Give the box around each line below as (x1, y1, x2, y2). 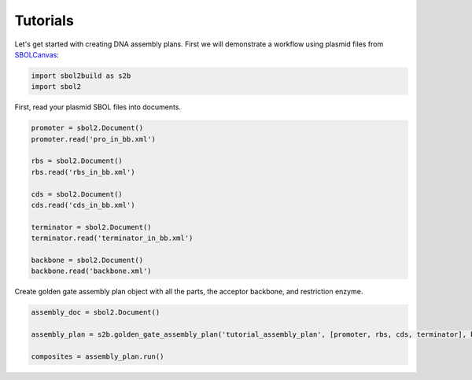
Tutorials (14, 12, 74, 29)
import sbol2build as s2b (31, 71, 131, 80)
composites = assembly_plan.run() (31, 352, 164, 361)
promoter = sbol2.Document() (31, 124, 144, 133)
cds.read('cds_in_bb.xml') (31, 201, 135, 210)
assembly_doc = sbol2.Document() (31, 308, 160, 317)
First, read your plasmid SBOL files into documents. (14, 102, 181, 112)
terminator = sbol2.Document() (31, 223, 153, 231)
